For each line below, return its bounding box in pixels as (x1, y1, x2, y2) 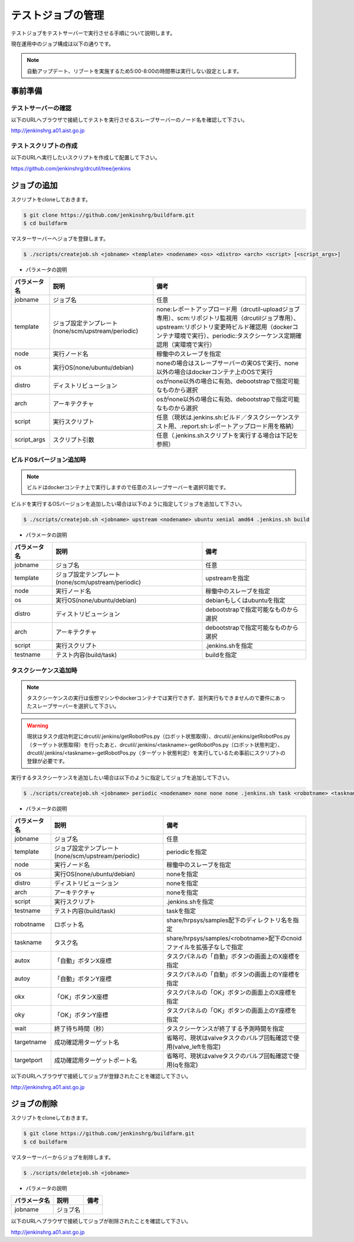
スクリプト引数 (53, 436, 94, 444)
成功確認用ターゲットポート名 (54, 1057, 137, 1065)
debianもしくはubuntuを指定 (205, 596, 286, 604)
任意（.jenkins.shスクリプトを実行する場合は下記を (156, 432, 299, 440)
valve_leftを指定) (174, 1042, 221, 1051)
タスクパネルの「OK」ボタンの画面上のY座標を (166, 1006, 297, 1015)
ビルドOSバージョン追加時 (11, 455, 86, 463)
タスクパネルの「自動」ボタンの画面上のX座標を (166, 952, 300, 960)
